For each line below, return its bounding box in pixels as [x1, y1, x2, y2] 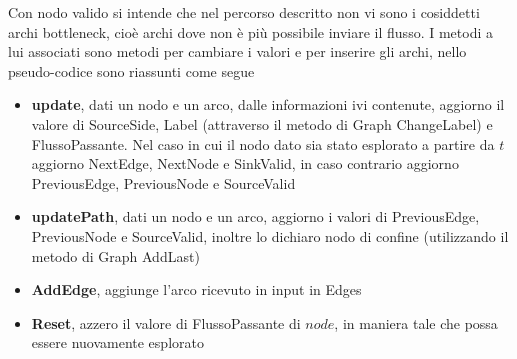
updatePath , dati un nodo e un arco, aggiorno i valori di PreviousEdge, [31, 206, 480, 227]
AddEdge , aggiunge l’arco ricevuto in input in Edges [31, 279, 362, 300]
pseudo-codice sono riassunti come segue [8, 60, 255, 81]
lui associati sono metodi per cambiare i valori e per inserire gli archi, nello [8, 41, 467, 62]
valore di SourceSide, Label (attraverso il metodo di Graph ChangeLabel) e [31, 113, 493, 134]
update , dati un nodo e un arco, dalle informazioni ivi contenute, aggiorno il [31, 94, 505, 115]
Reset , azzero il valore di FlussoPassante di [31, 312, 301, 333]
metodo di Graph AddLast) [31, 245, 200, 266]
